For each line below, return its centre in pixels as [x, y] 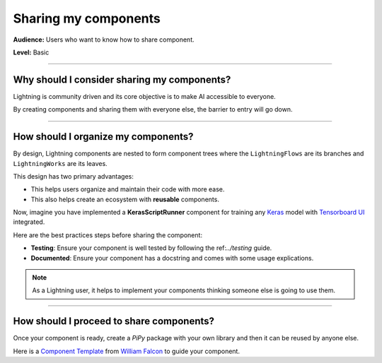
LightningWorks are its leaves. [60, 163]
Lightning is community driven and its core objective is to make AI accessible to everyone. [144, 96]
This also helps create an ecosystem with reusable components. [125, 199]
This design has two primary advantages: [74, 176]
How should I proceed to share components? [114, 321]
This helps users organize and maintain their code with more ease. [128, 189]
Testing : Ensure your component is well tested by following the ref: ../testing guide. [151, 248]
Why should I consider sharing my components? [122, 79]
